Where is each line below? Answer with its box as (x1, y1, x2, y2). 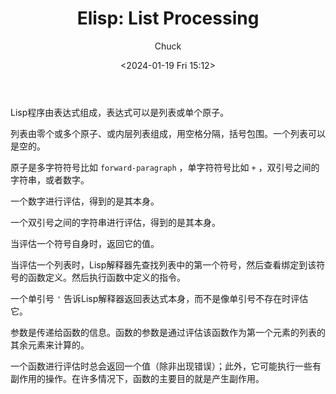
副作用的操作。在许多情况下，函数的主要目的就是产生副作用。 (10, 372, 265, 384)
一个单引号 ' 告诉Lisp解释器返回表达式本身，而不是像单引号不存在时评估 (10, 292, 309, 304)
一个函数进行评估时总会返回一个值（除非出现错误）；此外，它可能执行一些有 (10, 360, 322, 372)
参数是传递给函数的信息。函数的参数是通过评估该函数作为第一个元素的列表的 (10, 326, 326, 338)
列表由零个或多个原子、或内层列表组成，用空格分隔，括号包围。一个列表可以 (10, 127, 326, 139)
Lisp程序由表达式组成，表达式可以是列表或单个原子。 (10, 106, 230, 118)
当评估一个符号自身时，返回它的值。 (10, 237, 160, 249)
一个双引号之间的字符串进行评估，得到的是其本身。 (10, 216, 221, 228)
